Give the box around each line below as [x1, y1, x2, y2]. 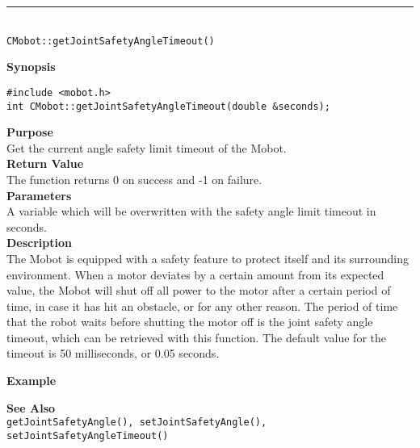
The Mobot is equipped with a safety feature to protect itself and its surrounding [6, 249, 409, 266]
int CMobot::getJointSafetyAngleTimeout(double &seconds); [6, 100, 330, 112]
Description [6, 234, 73, 251]
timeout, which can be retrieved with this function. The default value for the [6, 329, 386, 345]
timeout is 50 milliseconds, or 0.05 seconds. [6, 345, 220, 362]
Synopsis [6, 58, 56, 75]
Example [6, 372, 57, 389]
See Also [6, 399, 56, 416]
